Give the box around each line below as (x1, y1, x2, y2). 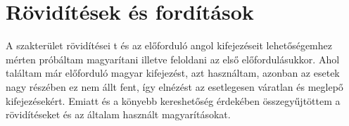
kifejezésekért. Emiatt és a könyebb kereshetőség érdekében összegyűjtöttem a (6, 93, 341, 108)
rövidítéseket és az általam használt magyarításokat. (6, 107, 231, 122)
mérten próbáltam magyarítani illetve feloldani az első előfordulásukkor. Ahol (6, 51, 340, 66)
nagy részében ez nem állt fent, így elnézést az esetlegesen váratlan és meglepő (6, 79, 343, 94)
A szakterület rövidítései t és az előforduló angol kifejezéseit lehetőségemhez (6, 38, 332, 53)
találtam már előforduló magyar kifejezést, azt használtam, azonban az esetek (6, 65, 340, 80)
